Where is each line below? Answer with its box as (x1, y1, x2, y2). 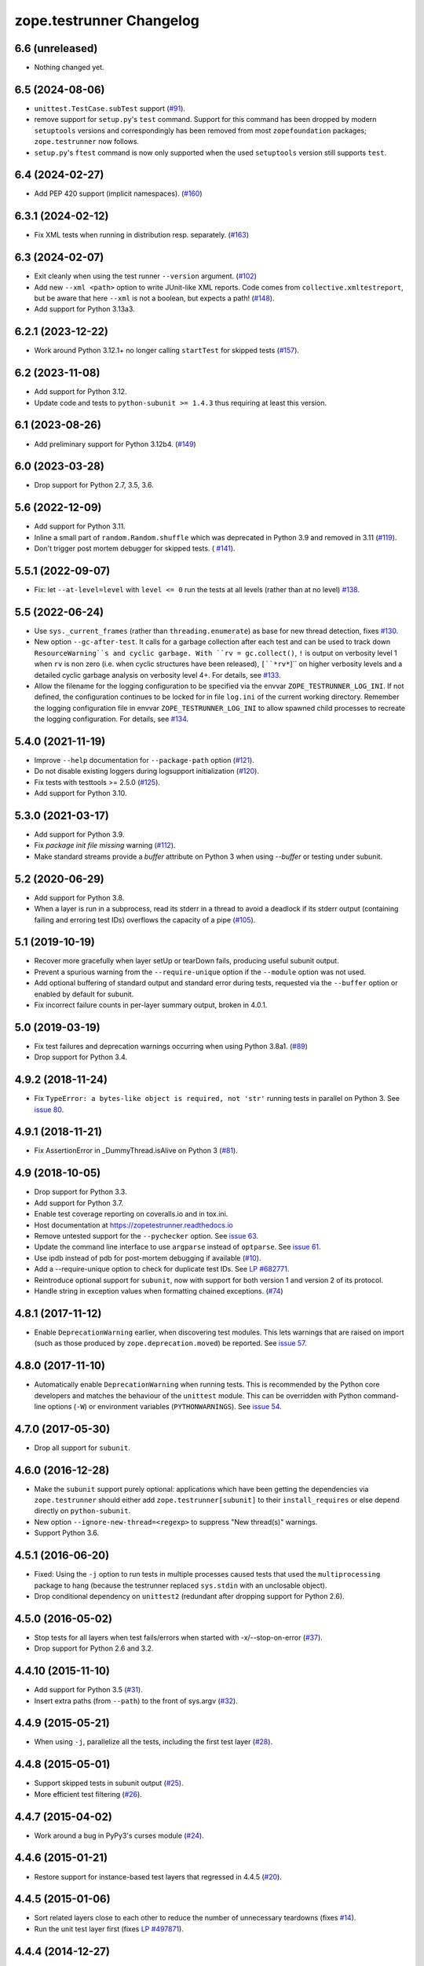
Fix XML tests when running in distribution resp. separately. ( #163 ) (34, 230, 249, 240)
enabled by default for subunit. (34, 989, 134, 999)
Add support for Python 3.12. (34, 387, 127, 396)
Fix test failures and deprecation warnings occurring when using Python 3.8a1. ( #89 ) (34, 1041, 308, 1051)
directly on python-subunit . (34, 1506, 131, 1515)
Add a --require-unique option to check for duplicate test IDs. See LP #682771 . (34, 1265, 290, 1274)
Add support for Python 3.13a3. (34, 304, 135, 314)
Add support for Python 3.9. (34, 830, 125, 839)
